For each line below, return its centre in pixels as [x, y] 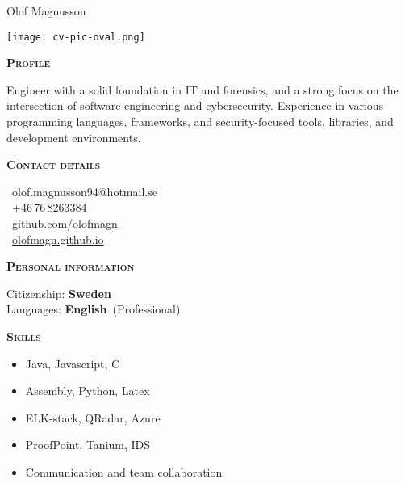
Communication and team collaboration [124, 471]
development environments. [74, 137]
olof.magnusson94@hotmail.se [85, 191]
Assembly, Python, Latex [88, 391]
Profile [29, 63]
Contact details [54, 164]
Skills [24, 336]
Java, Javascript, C [73, 363]
